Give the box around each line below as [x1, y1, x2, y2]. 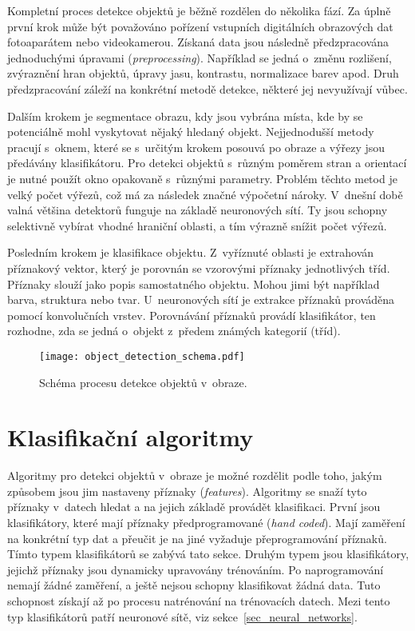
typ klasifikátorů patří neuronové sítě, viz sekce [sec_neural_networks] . [7, 608, 358, 625]
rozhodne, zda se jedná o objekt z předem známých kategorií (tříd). [7, 322, 341, 339]
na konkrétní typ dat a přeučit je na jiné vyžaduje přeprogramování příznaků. [7, 529, 387, 546]
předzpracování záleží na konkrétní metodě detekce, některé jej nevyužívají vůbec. [7, 80, 408, 97]
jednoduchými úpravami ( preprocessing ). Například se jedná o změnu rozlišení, [7, 49, 392, 66]
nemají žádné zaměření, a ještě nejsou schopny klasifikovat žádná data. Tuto [7, 577, 381, 593]
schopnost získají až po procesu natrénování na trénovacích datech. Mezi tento [7, 593, 390, 609]
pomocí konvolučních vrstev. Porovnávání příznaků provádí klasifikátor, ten [7, 306, 376, 323]
